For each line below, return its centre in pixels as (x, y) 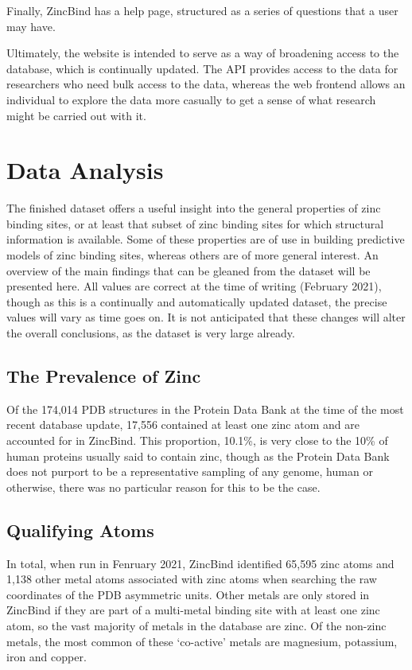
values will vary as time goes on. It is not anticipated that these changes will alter (206, 317)
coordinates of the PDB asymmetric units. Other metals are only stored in (188, 594)
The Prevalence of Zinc (104, 376)
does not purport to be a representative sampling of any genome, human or (190, 471)
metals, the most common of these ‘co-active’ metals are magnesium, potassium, (202, 641)
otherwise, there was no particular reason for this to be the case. (163, 487)
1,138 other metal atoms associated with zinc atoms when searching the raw (192, 579)
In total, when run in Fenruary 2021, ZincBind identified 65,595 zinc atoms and (200, 563)
